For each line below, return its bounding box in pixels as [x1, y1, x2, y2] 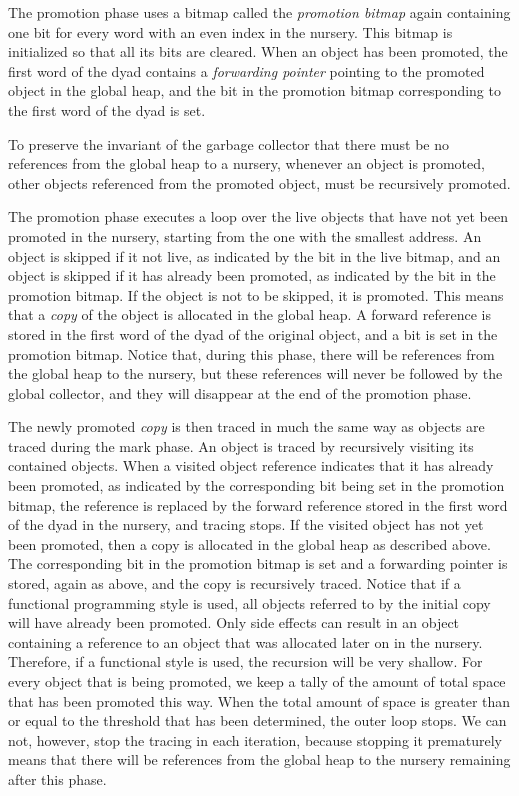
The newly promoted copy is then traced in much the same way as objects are [8, 416, 485, 437]
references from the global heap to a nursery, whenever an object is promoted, [8, 153, 485, 174]
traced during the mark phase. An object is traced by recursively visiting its [8, 435, 474, 456]
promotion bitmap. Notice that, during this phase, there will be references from [8, 343, 495, 364]
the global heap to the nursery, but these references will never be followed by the [8, 363, 503, 384]
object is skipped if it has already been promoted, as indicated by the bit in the [8, 265, 496, 286]
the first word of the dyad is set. [8, 99, 206, 120]
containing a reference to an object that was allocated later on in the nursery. [8, 631, 483, 652]
